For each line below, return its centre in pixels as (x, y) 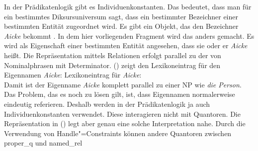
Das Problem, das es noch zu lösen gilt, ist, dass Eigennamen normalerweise (120, 94)
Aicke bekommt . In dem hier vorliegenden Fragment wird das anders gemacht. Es (129, 36)
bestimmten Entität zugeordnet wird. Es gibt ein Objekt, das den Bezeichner (121, 26)
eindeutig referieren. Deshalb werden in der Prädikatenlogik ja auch (107, 104)
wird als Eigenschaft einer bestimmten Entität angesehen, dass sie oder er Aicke (126, 45)
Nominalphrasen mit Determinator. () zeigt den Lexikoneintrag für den (112, 65)
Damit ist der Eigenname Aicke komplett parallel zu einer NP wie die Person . (123, 84)
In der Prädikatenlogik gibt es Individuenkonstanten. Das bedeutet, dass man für (128, 6)
